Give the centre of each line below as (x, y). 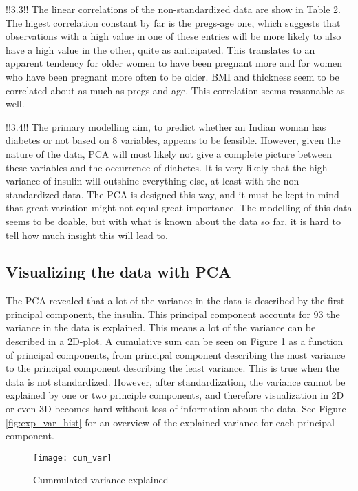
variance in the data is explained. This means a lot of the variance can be (161, 327)
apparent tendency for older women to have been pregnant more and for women (174, 63)
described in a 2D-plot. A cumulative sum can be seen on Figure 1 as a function (175, 341)
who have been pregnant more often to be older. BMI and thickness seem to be (172, 76)
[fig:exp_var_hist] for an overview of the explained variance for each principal (170, 422)
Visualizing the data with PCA (118, 272)
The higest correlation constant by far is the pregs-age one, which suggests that (173, 22)
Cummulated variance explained (101, 480)
